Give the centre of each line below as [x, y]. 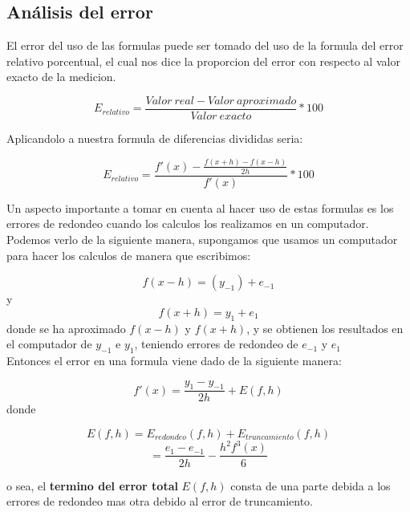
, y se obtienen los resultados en [325, 328]
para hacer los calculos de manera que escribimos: [129, 255]
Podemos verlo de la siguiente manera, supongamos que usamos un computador [202, 239]
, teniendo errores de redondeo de [216, 344]
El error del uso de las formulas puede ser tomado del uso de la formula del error [205, 45]
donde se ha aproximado [66, 328]
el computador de [49, 344]
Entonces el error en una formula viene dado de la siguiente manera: [174, 360]
